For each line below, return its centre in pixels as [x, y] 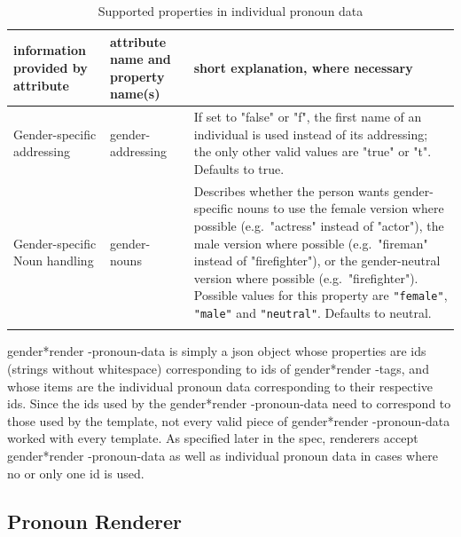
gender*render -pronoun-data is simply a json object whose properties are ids [217, 351]
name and [141, 59]
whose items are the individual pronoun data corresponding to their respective [220, 386]
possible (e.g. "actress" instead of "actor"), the [319, 226]
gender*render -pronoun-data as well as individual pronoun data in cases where [223, 456]
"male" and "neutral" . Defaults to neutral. [313, 313]
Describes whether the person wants [292, 190]
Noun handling [54, 261]
